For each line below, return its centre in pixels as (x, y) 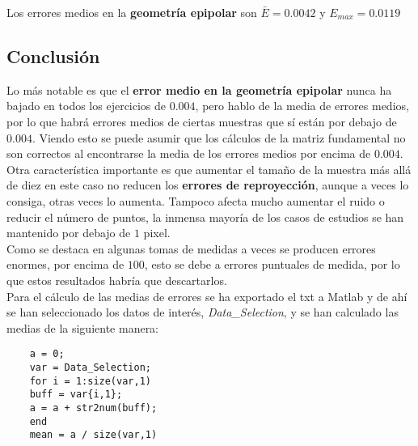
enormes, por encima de (65, 264)
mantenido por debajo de (69, 233)
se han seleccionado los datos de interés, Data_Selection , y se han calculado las (203, 312)
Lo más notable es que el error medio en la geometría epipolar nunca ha (199, 89)
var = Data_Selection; (90, 367)
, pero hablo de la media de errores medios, (302, 106)
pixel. (157, 233)
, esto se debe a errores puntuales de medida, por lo (272, 264)
